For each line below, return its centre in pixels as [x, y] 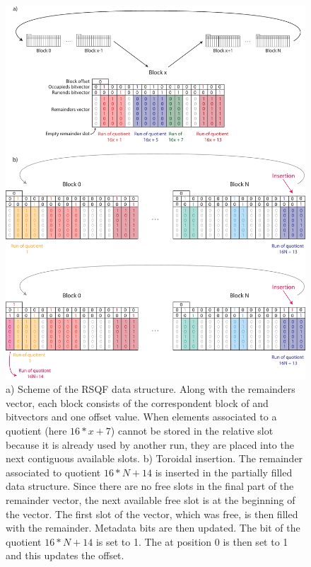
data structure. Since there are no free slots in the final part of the [150, 486]
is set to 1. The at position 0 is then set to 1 [192, 541]
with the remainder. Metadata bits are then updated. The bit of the [153, 528]
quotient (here [36, 431]
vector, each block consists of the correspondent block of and [137, 402]
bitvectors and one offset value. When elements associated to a [141, 417]
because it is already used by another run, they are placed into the [150, 444]
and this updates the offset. [65, 555]
